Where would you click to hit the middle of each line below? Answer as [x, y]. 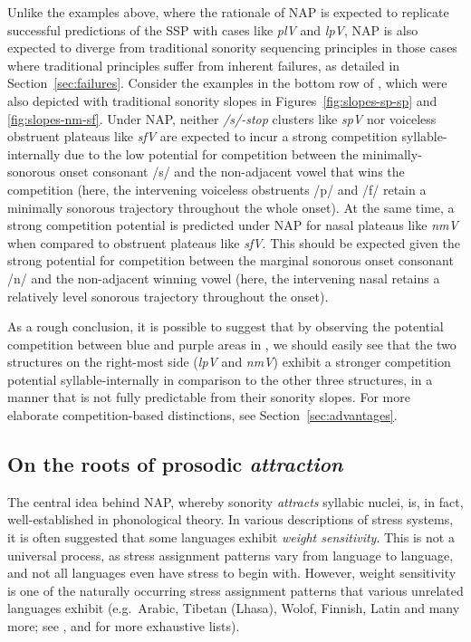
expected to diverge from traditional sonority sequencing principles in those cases [232, 48]
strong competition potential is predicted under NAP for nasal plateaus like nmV [233, 225]
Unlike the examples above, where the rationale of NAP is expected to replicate [228, 12]
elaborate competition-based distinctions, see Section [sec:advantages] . [202, 415]
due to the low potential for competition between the [211, 153]
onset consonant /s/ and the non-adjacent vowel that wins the [232, 172]
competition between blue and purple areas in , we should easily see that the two [232, 344]
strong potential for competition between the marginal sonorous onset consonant [231, 260]
